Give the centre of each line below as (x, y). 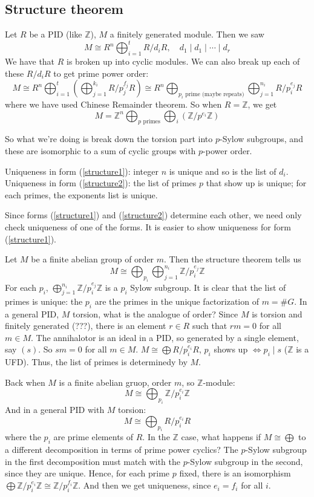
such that (210, 326)
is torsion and (277, 313)
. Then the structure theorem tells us (233, 259)
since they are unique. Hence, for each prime (87, 473)
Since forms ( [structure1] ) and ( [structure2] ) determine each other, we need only (153, 215)
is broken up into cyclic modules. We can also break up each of (183, 61)
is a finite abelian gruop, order (115, 382)
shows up (231, 349)
